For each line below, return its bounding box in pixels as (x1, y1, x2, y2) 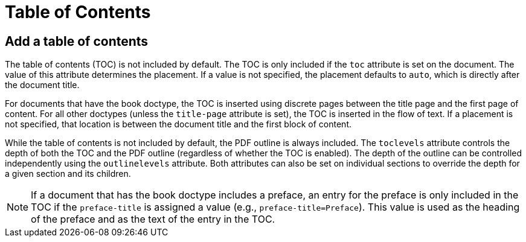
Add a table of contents (5, 33, 149, 49)
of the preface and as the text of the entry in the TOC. (31, 213, 275, 226)
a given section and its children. (5, 168, 131, 179)
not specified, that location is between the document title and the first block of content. (5, 119, 351, 130)
